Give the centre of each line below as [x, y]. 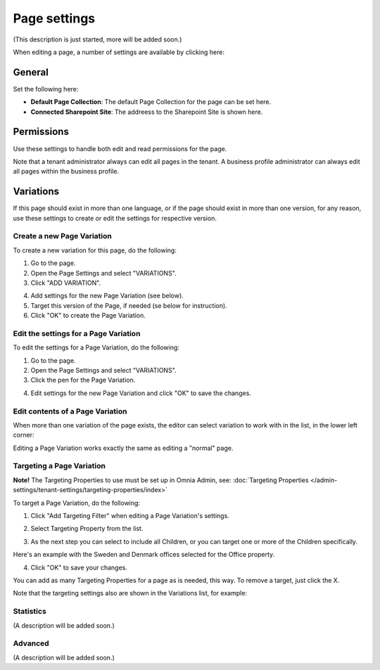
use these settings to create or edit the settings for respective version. [115, 218]
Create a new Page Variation [62, 236]
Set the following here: [46, 89]
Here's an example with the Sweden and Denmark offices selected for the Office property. [144, 555]
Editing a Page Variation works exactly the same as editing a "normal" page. [123, 448]
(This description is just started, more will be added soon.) [97, 39]
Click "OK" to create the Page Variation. [88, 316]
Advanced [31, 643]
